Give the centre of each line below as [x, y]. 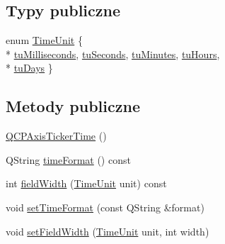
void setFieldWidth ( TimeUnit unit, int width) [108, 231]
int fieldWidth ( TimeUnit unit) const [86, 183]
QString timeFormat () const [68, 159]
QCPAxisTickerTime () [56, 136]
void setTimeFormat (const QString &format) [105, 207]
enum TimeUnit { [44, 40]
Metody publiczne [73, 106]
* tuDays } [29, 68]
